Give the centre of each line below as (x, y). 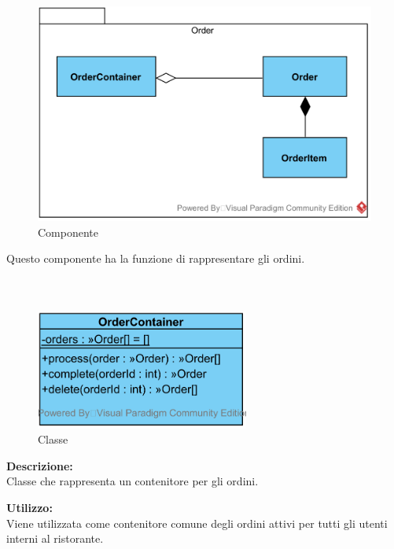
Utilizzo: (29, 507)
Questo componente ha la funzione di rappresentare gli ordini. (156, 258)
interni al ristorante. (55, 538)
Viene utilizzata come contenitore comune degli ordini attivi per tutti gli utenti (197, 523)
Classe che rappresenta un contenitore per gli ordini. (133, 481)
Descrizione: (40, 465)
